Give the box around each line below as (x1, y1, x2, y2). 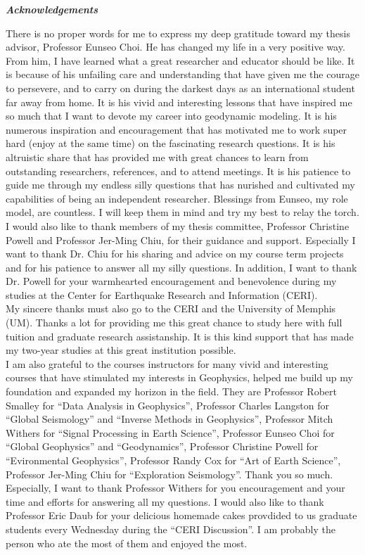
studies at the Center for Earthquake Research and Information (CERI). (6, 287, 318, 302)
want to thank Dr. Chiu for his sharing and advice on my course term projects (6, 246, 344, 261)
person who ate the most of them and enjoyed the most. (6, 535, 248, 550)
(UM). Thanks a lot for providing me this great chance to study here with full (6, 315, 342, 330)
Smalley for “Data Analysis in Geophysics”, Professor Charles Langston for (6, 397, 329, 412)
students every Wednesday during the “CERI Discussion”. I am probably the (6, 521, 335, 536)
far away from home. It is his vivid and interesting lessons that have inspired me (6, 94, 352, 109)
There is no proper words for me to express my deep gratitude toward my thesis (6, 25, 350, 40)
